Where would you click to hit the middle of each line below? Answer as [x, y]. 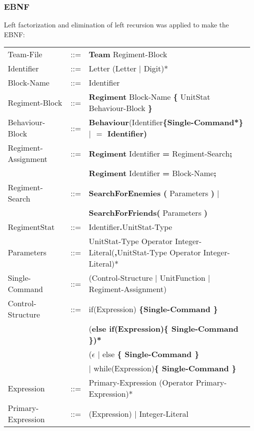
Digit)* [156, 68]
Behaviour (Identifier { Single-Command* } [166, 122]
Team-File [25, 54]
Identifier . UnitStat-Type [130, 227]
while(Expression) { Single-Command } [165, 368]
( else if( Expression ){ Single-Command [163, 329]
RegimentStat [31, 227]
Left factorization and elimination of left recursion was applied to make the [116, 25]
